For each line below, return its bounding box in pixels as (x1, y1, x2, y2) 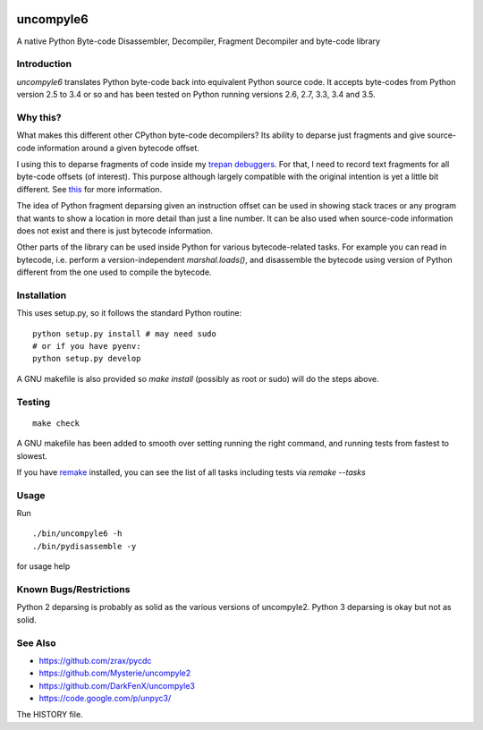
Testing (16, 395, 51, 408)
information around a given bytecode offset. (37, 142, 200, 153)
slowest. (16, 450, 48, 461)
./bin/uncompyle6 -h (32, 529, 123, 539)
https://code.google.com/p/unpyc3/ (38, 693, 172, 704)
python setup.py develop (32, 353, 141, 364)
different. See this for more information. (16, 183, 163, 194)
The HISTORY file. (16, 709, 84, 720)
